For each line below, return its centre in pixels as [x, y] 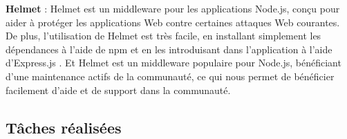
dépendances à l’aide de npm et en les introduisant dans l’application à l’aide [169, 49]
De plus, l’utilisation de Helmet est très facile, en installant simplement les [163, 36]
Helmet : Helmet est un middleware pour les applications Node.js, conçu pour [173, 8]
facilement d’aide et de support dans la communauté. [118, 90]
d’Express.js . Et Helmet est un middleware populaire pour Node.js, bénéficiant [173, 63]
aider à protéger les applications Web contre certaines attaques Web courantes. [173, 22]
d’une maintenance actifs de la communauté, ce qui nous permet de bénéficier [170, 76]
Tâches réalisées [64, 127]
